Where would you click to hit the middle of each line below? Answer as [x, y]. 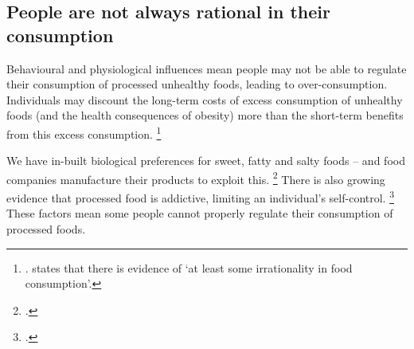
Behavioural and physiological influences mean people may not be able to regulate [207, 68]
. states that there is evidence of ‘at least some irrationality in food [189, 267]
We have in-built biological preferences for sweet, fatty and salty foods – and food [206, 161]
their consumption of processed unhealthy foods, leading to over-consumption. [197, 84]
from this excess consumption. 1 [84, 132]
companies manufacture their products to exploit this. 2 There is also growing [196, 178]
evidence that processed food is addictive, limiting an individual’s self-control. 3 [201, 196]
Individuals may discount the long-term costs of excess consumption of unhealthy [205, 99]
